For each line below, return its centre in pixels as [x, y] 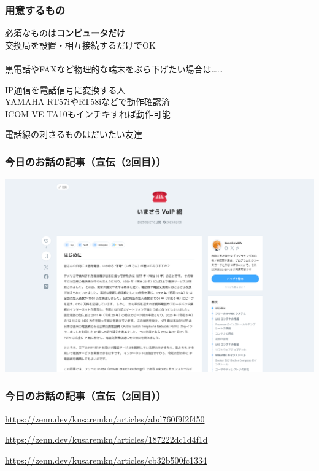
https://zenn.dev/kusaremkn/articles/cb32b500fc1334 [106, 460]
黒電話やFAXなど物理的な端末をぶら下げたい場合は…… [114, 69]
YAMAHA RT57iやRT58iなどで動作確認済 [87, 102]
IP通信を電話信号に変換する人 [65, 89]
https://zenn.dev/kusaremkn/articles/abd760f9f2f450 [105, 418]
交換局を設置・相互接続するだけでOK [80, 45]
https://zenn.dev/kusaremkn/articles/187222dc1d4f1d [106, 439]
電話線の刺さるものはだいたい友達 [74, 134]
